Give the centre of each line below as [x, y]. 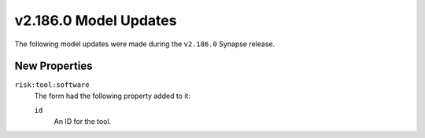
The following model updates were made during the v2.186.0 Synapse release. [145, 44]
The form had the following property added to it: [112, 96]
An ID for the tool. [83, 121]
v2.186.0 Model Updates [96, 20]
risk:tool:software [52, 85]
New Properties [54, 66]
